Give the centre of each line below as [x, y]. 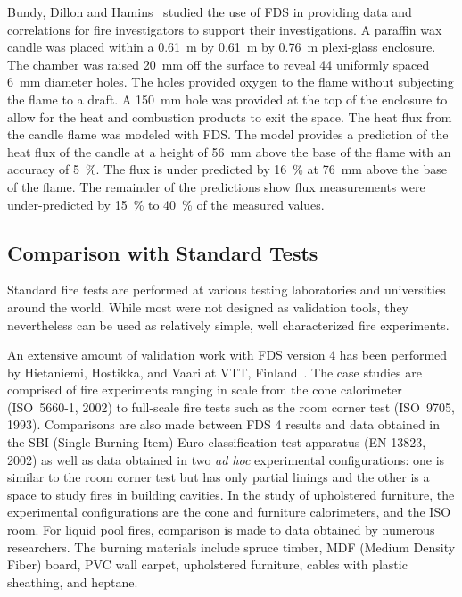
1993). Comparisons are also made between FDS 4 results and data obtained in [224, 424]
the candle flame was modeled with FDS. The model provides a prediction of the [228, 134]
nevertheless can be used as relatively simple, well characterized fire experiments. [228, 324]
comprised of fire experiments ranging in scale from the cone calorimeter [205, 390]
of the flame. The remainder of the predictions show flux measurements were [216, 186]
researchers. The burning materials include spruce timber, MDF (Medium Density [231, 547]
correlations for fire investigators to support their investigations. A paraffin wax [225, 29]
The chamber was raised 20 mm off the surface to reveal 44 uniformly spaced [219, 64]
